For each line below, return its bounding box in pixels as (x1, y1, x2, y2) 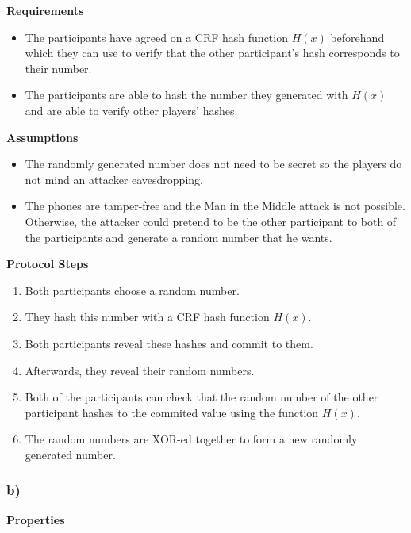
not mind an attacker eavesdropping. (25, 171, 203, 187)
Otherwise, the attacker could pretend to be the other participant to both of (25, 213, 397, 229)
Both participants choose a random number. (25, 282, 240, 298)
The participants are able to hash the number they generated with (25, 86, 348, 103)
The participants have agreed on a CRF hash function (25, 29, 288, 45)
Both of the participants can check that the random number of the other (25, 389, 378, 405)
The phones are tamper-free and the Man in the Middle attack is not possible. (25, 197, 405, 214)
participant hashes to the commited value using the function (25, 404, 319, 420)
